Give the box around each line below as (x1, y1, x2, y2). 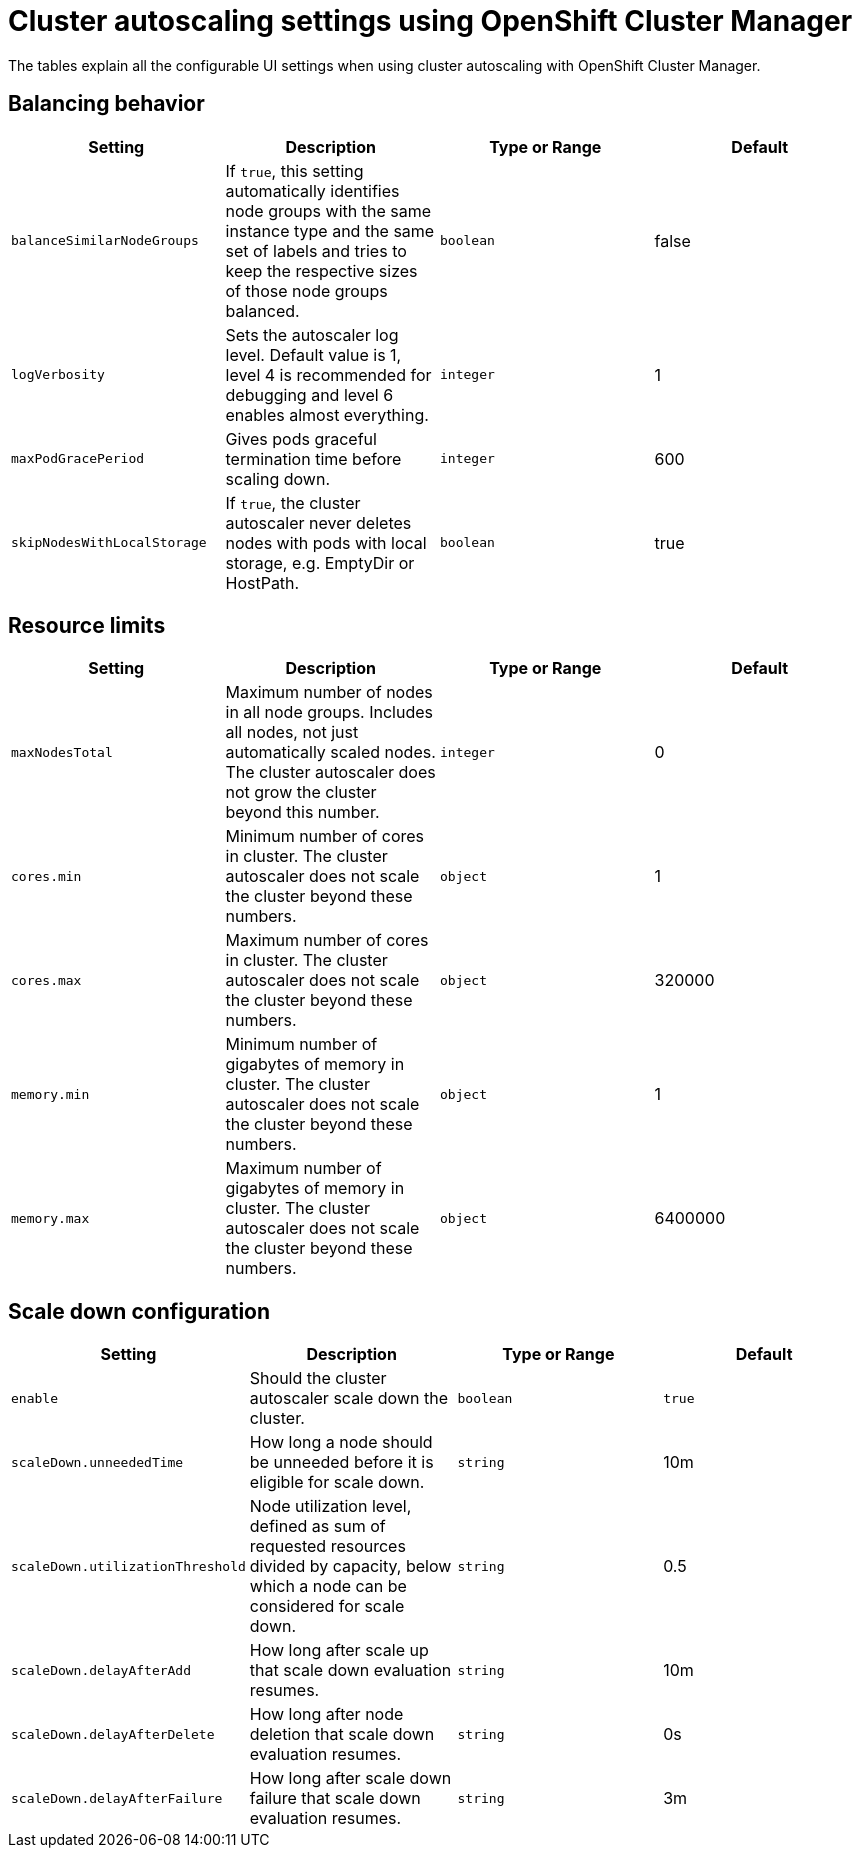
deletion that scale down (249, 1724, 435, 1745)
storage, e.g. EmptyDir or (225, 552, 415, 573)
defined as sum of (249, 1516, 386, 1537)
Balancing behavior (8, 91, 205, 117)
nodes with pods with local (225, 532, 427, 553)
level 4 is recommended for (225, 364, 432, 385)
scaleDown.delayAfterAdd (11, 1662, 192, 1678)
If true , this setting (225, 160, 364, 181)
